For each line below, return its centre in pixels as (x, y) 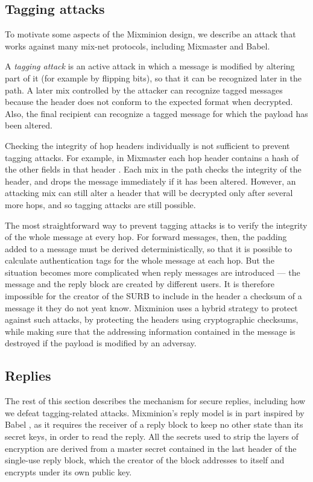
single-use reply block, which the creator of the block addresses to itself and (145, 460)
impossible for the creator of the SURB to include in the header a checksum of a (153, 296)
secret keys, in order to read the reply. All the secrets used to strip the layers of (152, 436)
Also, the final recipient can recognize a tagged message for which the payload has (156, 113)
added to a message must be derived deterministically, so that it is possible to (149, 248)
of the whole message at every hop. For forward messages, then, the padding (146, 237)
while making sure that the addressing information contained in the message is (150, 331)
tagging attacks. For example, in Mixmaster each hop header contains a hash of (152, 157)
